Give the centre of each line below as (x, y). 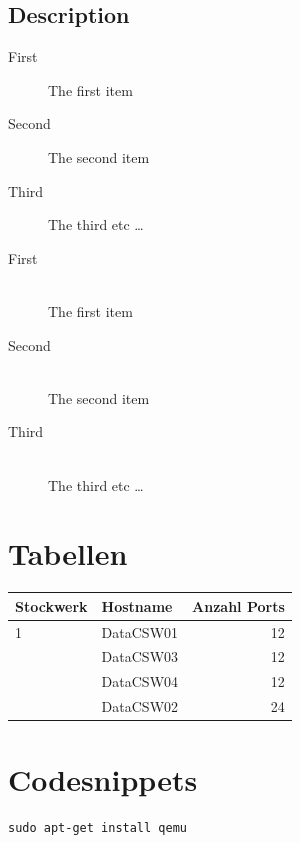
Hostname (137, 605)
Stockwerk (51, 605)
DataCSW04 (140, 681)
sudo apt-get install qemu (97, 828)
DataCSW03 (140, 656)
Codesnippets (103, 779)
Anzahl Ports (238, 605)
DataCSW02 (140, 706)
